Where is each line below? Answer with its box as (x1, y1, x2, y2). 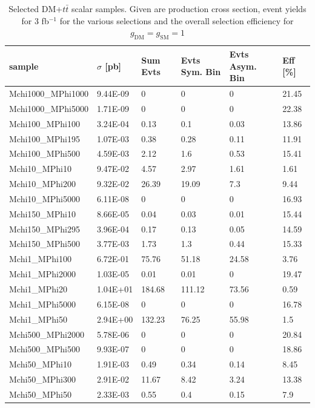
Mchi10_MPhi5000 (9, 192, 80, 205)
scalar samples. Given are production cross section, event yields (71, 2, 307, 15)
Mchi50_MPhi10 (9, 358, 71, 370)
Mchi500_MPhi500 (9, 343, 80, 355)
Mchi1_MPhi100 (9, 252, 71, 265)
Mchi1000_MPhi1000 (9, 87, 88, 100)
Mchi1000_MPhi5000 (9, 102, 88, 114)
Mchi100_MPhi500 (9, 147, 80, 160)
